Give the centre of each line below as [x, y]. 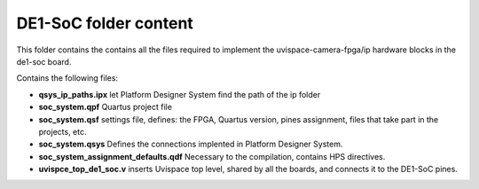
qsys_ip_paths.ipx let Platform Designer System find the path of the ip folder [180, 94]
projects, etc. [63, 131]
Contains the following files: [67, 78]
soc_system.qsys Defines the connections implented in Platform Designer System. [191, 144]
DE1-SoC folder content [105, 23]
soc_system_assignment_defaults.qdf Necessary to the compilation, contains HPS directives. [212, 156]
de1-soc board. [44, 61]
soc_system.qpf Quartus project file [106, 107]
